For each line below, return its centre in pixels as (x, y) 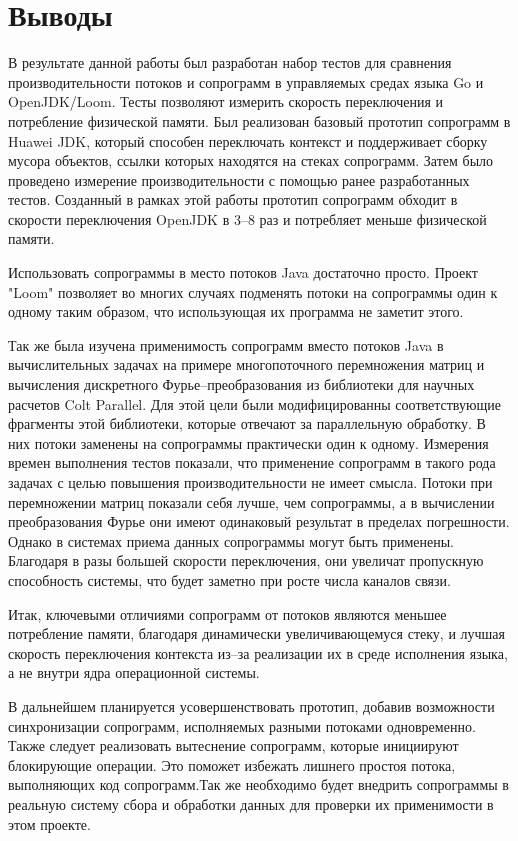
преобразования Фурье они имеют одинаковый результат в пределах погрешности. (259, 521)
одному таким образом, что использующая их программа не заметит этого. (236, 311)
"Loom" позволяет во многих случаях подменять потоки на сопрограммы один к (253, 291)
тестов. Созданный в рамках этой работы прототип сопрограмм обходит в (233, 199)
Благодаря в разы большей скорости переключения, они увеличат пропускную (246, 560)
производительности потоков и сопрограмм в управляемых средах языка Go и (246, 81)
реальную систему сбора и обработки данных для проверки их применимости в (251, 803)
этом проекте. (49, 823)
